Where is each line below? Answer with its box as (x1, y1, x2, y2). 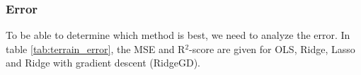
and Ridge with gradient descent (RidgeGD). (6, 55, 200, 70)
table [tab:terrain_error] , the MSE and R (6, 41, 185, 56)
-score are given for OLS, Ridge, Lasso (189, 41, 355, 56)
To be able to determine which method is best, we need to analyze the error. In (6, 28, 350, 42)
